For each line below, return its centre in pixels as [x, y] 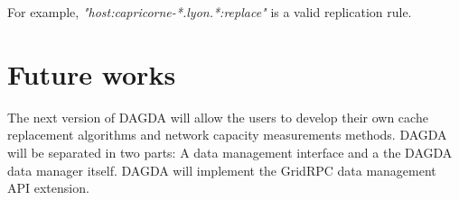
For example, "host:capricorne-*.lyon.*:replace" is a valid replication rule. [210, 12]
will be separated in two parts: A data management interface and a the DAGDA [230, 152]
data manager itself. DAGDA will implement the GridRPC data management [222, 170]
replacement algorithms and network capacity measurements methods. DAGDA [227, 135]
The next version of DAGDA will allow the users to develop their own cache [218, 117]
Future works [92, 73]
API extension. [48, 188]
